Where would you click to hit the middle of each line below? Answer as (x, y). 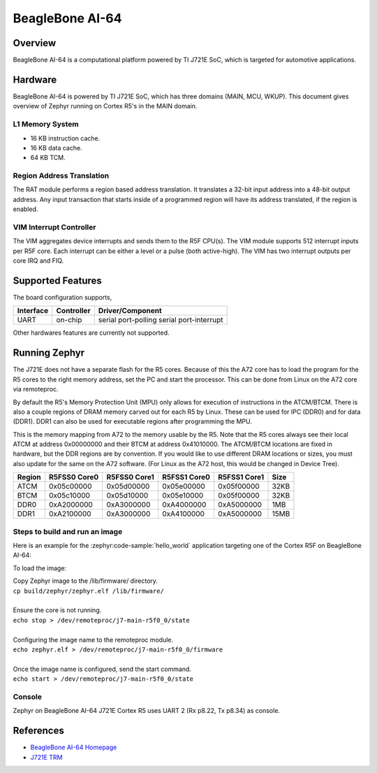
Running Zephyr (49, 353)
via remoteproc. (36, 389)
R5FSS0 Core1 (131, 477)
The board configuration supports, (62, 298)
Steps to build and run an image (68, 531)
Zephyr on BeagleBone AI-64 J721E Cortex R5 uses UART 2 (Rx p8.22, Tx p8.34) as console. (147, 711)
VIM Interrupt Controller (54, 227)
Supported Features (58, 281)
